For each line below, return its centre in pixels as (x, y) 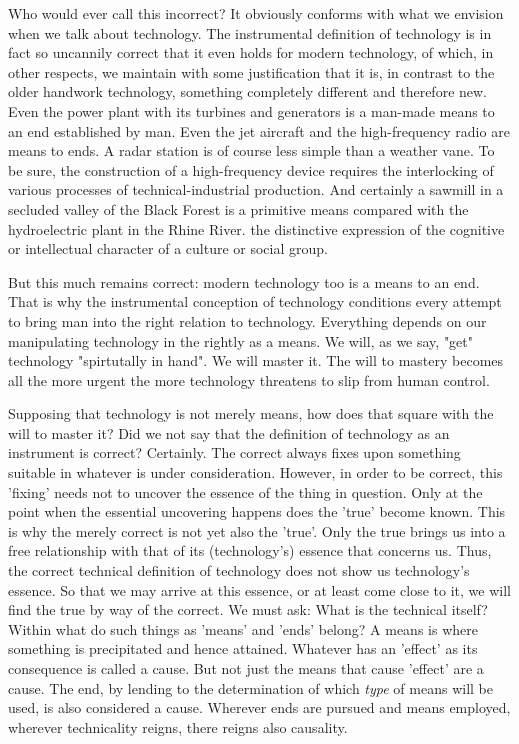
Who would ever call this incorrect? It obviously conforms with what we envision (256, 13)
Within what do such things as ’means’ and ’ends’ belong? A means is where (243, 628)
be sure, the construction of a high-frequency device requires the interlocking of (251, 169)
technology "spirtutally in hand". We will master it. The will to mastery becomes (256, 360)
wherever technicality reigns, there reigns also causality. (178, 726)
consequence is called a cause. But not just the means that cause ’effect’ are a (246, 668)
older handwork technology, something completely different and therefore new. (248, 91)
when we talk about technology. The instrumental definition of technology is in (250, 32)
